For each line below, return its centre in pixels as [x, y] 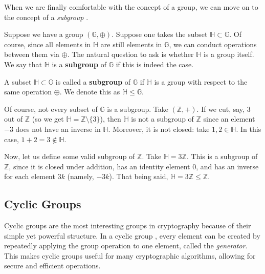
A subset [18, 81]
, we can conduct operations [213, 44]
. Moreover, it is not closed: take [159, 129]
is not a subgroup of [162, 119]
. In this [249, 129]
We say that [23, 64]
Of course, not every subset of [51, 109]
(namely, [81, 176]
